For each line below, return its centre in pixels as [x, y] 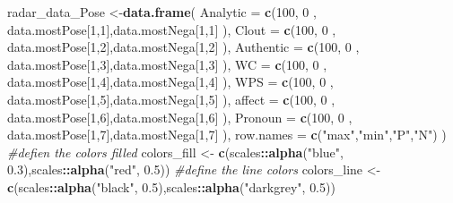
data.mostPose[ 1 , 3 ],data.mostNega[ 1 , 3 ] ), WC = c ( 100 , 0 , [167, 64]
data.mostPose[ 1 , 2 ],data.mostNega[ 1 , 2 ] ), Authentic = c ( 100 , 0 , [183, 47]
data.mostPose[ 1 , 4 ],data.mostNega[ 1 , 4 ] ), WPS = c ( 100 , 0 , [170, 82]
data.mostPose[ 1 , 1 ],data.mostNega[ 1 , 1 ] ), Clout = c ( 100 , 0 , [172, 29]
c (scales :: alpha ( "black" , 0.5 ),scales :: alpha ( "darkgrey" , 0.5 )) [171, 186]
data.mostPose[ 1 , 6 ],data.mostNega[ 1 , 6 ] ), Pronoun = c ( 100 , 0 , [180, 117]
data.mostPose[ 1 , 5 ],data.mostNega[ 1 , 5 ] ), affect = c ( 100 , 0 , [171, 99]
